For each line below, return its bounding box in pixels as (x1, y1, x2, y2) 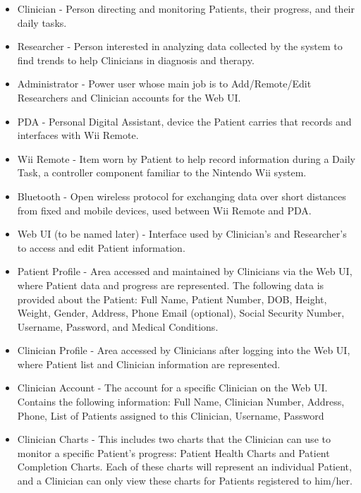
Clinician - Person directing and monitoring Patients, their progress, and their (17, 1, 355, 16)
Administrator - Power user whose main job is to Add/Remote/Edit (17, 76, 312, 91)
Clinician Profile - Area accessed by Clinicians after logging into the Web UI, (17, 343, 350, 358)
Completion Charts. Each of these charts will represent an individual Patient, (17, 459, 352, 474)
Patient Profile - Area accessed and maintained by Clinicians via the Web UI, (17, 264, 353, 279)
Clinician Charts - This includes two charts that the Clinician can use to (17, 432, 331, 446)
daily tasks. (17, 15, 67, 30)
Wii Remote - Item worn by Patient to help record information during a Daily (17, 151, 355, 166)
